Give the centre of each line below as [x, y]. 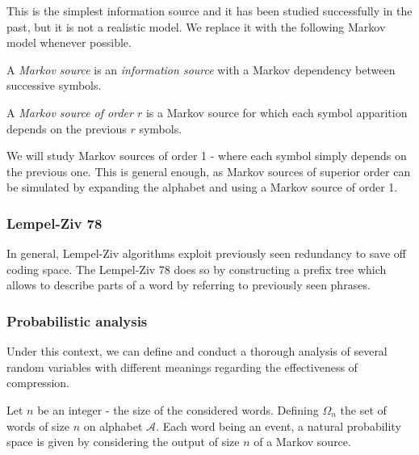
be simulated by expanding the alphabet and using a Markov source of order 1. [202, 187]
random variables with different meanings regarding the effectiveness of [182, 367]
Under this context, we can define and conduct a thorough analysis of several [197, 351]
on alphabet [113, 426]
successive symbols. [54, 85]
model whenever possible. [69, 42]
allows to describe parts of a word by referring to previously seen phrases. [189, 285]
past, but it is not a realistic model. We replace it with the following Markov [196, 26]
